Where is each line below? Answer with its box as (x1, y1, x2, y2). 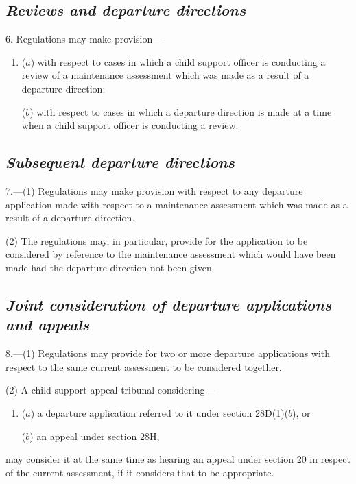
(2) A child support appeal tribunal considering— (5, 383, 215, 397)
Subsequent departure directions (5, 152, 235, 173)
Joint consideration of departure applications (5, 293, 332, 315)
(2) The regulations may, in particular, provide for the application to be (5, 233, 308, 247)
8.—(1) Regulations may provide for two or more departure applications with (5, 346, 331, 361)
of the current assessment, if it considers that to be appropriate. (5, 465, 274, 479)
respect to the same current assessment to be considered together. (5, 359, 282, 374)
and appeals (5, 314, 89, 335)
